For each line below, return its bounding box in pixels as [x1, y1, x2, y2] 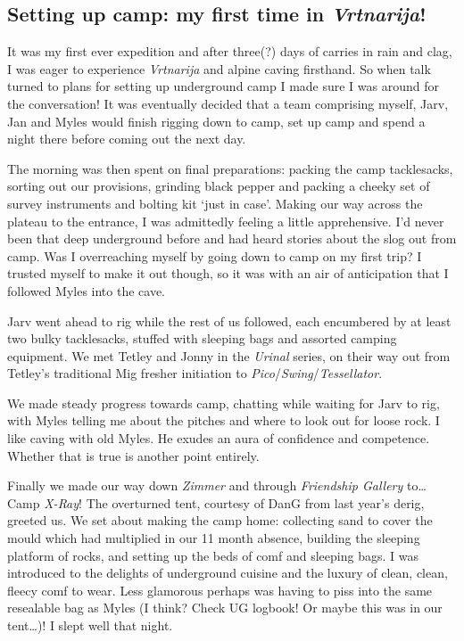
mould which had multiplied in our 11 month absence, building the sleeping [7, 529, 420, 547]
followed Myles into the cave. [7, 281, 166, 300]
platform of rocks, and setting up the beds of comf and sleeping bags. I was [7, 546, 418, 564]
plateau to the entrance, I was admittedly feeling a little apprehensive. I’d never [7, 211, 444, 230]
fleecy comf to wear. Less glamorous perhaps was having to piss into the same [7, 580, 433, 599]
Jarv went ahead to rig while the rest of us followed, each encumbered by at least [7, 311, 452, 330]
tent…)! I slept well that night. [7, 616, 173, 635]
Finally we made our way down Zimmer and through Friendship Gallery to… [7, 476, 427, 495]
